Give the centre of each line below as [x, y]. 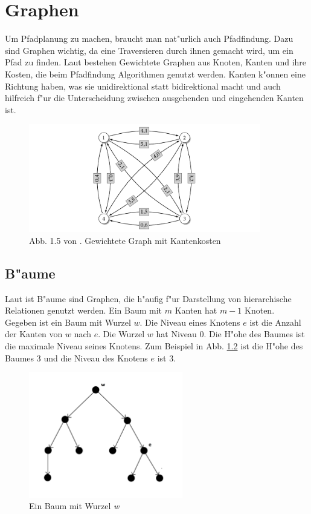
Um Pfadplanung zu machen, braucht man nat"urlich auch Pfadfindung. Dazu [149, 38]
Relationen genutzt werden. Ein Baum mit [84, 310]
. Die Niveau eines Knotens [190, 322]
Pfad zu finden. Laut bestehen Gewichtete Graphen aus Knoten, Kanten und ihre [156, 62]
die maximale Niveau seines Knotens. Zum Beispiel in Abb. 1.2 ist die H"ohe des [154, 345]
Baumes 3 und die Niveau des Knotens [76, 357]
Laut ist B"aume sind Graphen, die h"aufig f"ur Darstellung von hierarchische [148, 298]
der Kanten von [34, 334]
